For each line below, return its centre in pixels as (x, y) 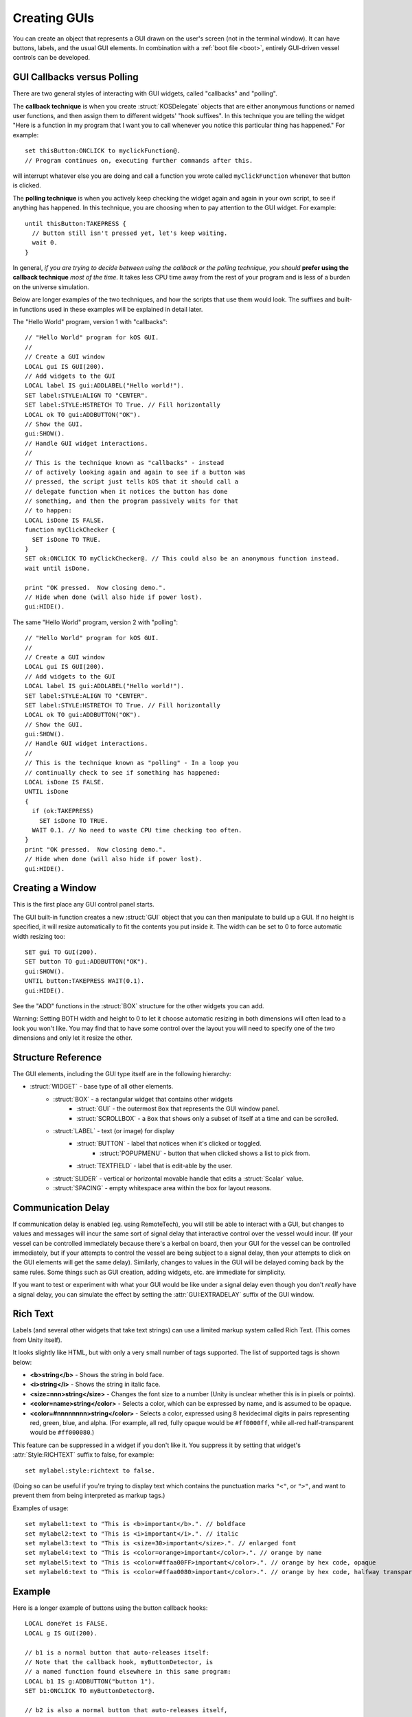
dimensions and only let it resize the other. (73, 1038)
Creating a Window (55, 888)
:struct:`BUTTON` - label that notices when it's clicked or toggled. (169, 1144)
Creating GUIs (54, 18)
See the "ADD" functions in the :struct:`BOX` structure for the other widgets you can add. (138, 1005)
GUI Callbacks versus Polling (76, 77)
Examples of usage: (41, 1508)
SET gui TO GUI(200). (61, 952)
